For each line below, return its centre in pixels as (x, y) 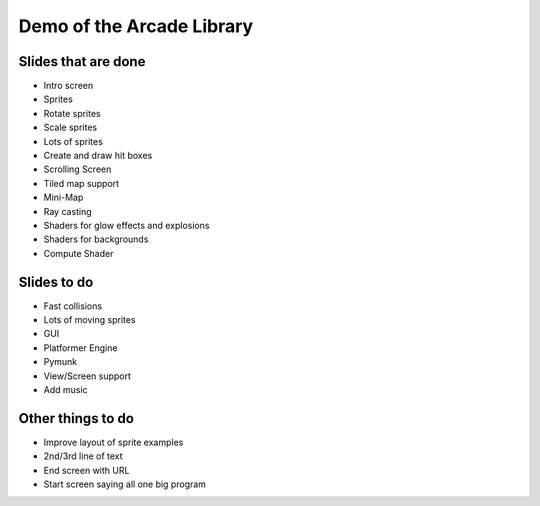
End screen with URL (86, 470)
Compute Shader (78, 253)
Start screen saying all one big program (125, 484)
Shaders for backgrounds (96, 239)
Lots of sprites (73, 141)
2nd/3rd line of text (83, 456)
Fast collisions (73, 306)
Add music (66, 389)
